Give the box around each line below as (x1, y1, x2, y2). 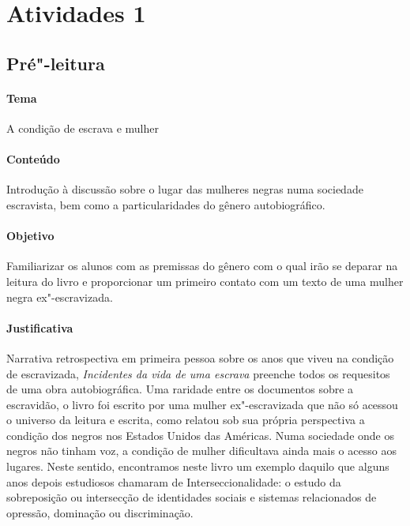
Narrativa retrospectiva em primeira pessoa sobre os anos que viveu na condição (6, 349, 394, 366)
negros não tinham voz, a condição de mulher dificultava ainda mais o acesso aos (6, 442, 397, 459)
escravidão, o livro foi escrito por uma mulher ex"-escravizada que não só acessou (6, 396, 398, 412)
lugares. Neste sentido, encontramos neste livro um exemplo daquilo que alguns (6, 458, 389, 475)
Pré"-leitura (6, 51, 105, 75)
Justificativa (6, 319, 73, 336)
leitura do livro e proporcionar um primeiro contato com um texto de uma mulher (6, 272, 404, 289)
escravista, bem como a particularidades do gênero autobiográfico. (6, 196, 325, 212)
